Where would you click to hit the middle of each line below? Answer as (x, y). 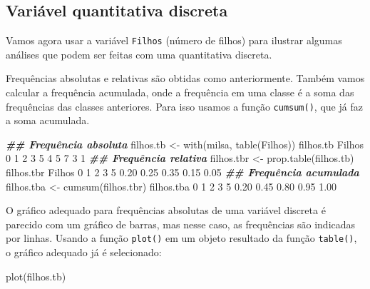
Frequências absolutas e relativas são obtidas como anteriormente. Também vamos (185, 78)
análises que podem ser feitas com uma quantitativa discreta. (139, 54)
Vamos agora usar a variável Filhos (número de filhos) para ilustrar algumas (174, 40)
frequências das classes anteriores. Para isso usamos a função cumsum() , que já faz (184, 106)
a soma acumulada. (48, 120)
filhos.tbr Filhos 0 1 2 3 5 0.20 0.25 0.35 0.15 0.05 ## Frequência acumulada (183, 172)
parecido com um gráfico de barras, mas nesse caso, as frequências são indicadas (181, 224)
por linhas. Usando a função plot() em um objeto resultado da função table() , (181, 238)
